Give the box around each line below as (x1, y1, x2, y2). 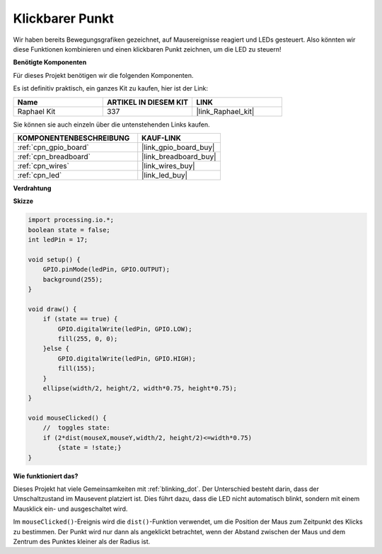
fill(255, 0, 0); (57, 335, 118, 342)
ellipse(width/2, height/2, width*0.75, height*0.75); (42, 384, 237, 392)
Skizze (13, 197, 34, 205)
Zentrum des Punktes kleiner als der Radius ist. (13, 537, 151, 546)
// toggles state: (42, 424, 111, 432)
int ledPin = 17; (28, 236, 88, 244)
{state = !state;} (57, 444, 122, 452)
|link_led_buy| (141, 170, 187, 180)
